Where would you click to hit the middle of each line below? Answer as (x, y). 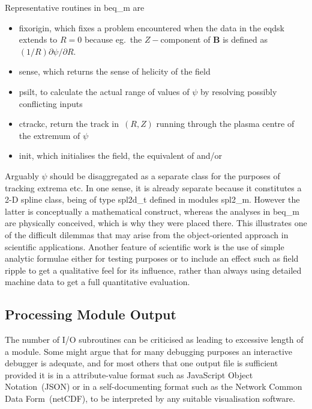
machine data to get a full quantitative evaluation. (97, 282)
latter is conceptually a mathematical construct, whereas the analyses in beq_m (152, 211)
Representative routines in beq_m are (75, 7)
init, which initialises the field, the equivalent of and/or (120, 155)
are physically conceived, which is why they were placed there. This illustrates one (156, 223)
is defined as (245, 39)
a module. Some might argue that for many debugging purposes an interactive (149, 351)
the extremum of (49, 135)
